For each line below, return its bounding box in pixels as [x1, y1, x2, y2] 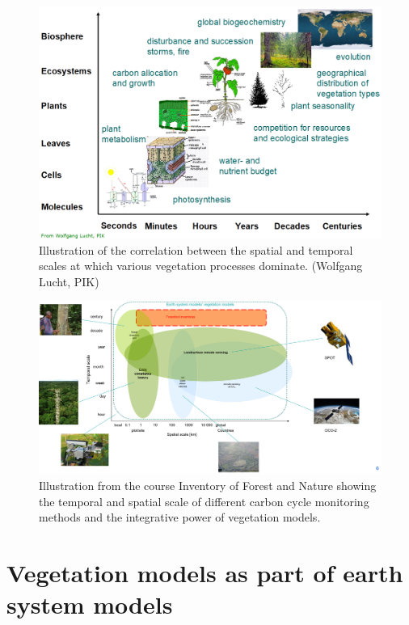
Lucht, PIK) [39, 272, 99, 289]
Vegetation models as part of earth [6, 555, 403, 589]
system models [6, 588, 173, 621]
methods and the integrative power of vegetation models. [39, 509, 321, 526]
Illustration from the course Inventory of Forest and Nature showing [39, 476, 377, 493]
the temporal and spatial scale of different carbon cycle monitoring [39, 492, 369, 509]
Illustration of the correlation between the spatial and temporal [39, 241, 353, 258]
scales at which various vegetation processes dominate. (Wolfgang [39, 257, 363, 274]
